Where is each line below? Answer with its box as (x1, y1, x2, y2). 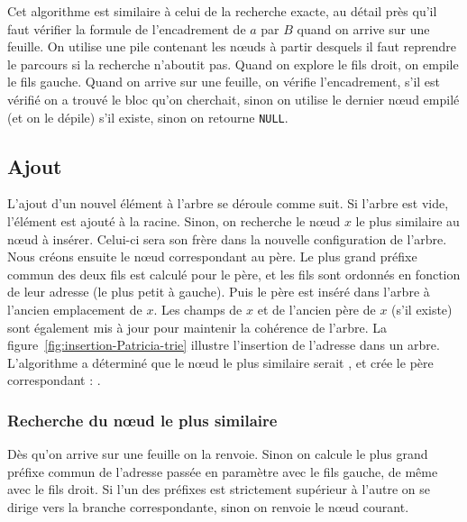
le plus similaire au (355, 212, 460, 231)
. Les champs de (153, 299, 243, 318)
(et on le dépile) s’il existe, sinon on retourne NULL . (7, 107, 288, 126)
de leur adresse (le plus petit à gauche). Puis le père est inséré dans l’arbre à (7, 282, 430, 301)
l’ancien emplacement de (7, 299, 142, 318)
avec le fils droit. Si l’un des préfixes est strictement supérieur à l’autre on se (7, 480, 430, 499)
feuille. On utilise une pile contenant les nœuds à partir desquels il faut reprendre (7, 37, 457, 56)
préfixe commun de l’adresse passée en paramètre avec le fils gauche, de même (7, 462, 438, 481)
